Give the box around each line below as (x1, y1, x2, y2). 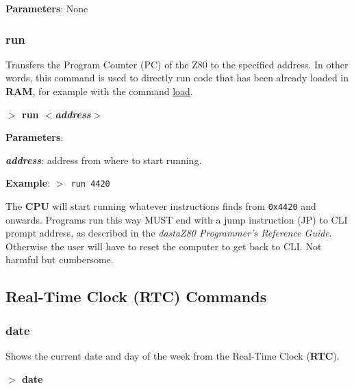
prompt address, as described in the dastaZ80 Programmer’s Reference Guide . (5, 226, 332, 240)
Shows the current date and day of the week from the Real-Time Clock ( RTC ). (5, 349, 340, 363)
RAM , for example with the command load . (5, 84, 193, 98)
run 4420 (71, 179, 110, 189)
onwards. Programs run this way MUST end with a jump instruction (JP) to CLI (5, 212, 348, 226)
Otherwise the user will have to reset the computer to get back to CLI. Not (5, 239, 322, 253)
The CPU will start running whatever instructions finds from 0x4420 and (5, 199, 316, 213)
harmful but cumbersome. (5, 252, 114, 267)
